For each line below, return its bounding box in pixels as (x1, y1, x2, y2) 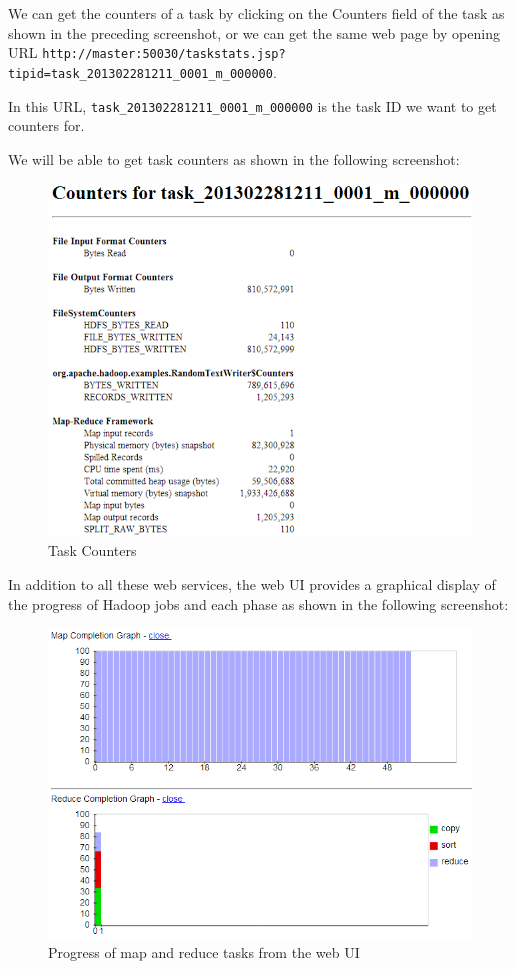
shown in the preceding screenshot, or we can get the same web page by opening (8, 22, 500, 43)
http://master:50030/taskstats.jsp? (42, 47, 286, 62)
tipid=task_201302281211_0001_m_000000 (8, 66, 273, 81)
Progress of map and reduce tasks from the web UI (48, 942, 360, 963)
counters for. (8, 115, 85, 136)
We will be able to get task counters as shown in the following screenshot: (8, 148, 460, 169)
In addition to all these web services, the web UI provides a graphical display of (8, 573, 496, 594)
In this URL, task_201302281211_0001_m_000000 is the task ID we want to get (8, 95, 497, 116)
